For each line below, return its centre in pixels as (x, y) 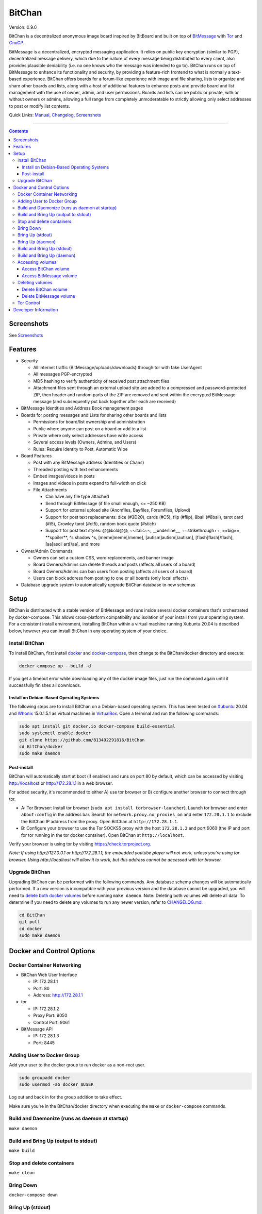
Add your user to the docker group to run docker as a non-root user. (77, 1065)
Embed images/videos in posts (64, 476)
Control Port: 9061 (51, 1022)
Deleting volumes (35, 283)
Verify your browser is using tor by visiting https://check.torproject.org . (80, 844)
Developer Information (36, 310)
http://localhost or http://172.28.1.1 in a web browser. (61, 783)
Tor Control (29, 303)
